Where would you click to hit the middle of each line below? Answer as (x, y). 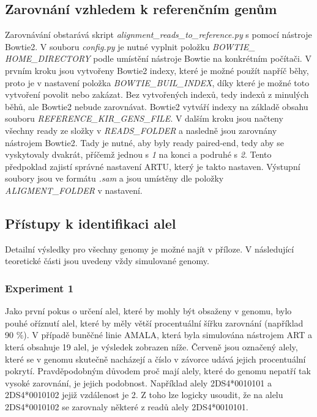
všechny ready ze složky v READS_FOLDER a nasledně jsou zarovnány (141, 130)
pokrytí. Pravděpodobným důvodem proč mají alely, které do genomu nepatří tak (158, 371)
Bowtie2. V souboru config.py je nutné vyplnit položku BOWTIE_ (130, 46)
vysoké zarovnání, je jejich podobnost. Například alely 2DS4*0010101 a (139, 382)
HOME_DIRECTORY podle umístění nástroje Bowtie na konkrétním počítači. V (158, 58)
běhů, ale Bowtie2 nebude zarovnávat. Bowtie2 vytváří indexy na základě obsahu (157, 106)
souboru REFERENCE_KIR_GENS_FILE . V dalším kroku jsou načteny (144, 118)
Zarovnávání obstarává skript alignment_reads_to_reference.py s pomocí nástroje (158, 35)
